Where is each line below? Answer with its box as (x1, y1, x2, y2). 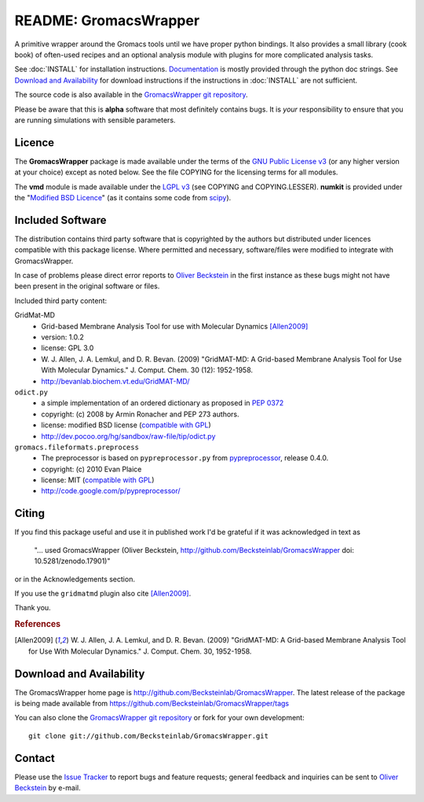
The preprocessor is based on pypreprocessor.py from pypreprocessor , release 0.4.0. (41, 453, 329, 463)
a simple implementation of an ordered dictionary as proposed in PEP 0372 (41, 398, 284, 408)
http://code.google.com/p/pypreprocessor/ (41, 486, 181, 496)
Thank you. (14, 603, 51, 613)
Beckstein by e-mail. (14, 783, 82, 793)
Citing (14, 507, 45, 520)
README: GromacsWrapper (14, 12, 200, 29)
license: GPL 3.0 (41, 343, 94, 353)
